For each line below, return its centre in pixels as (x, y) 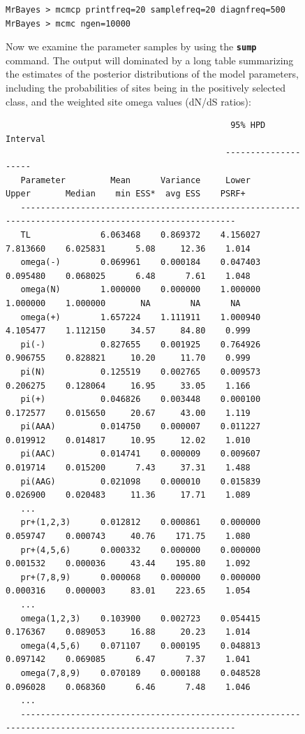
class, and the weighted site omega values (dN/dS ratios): (128, 101)
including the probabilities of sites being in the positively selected (146, 88)
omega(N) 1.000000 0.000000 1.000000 (141, 290)
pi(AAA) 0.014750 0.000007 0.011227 (141, 427)
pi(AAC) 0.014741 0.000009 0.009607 (141, 454)
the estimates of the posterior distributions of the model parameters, (152, 74)
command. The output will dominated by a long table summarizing (150, 60)
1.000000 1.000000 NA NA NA (123, 303)
